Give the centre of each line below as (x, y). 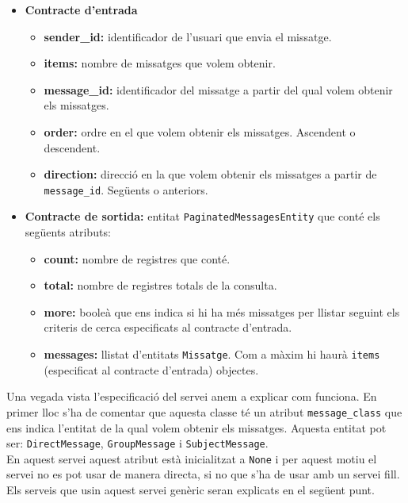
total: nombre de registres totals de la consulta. (160, 285)
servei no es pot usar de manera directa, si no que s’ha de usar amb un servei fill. (203, 474)
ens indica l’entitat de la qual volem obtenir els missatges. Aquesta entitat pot (196, 427)
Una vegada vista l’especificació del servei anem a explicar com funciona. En (192, 396)
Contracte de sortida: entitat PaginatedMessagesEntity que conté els (202, 216)
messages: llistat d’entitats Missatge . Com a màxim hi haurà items (212, 354)
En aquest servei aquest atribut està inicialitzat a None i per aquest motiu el (192, 458)
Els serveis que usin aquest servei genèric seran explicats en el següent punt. (191, 490)
